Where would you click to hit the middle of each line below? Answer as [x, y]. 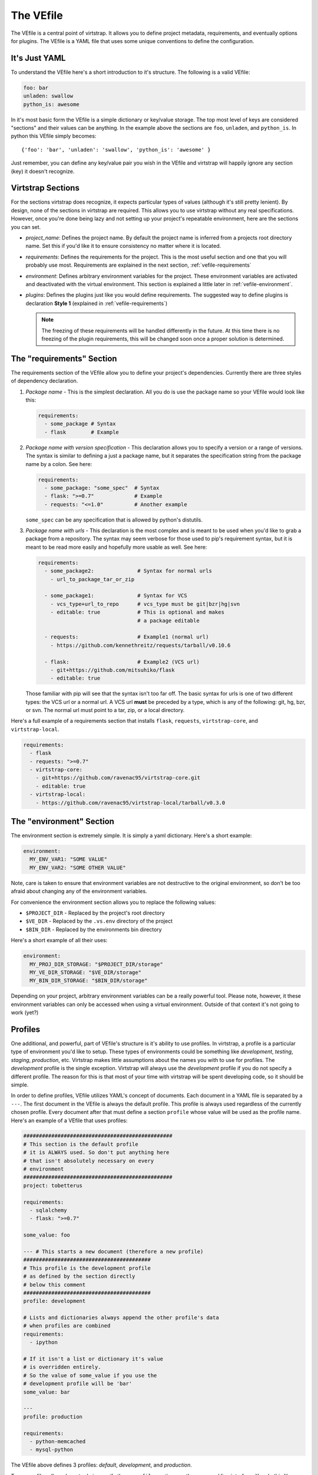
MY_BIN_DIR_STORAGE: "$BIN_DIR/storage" [89, 981]
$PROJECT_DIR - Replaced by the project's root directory [95, 913]
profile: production [53, 1417]
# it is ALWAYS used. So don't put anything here [96, 1153]
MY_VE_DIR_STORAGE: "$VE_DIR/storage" [85, 972]
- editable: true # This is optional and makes [138, 612]
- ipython [44, 1343]
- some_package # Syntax [80, 424]
